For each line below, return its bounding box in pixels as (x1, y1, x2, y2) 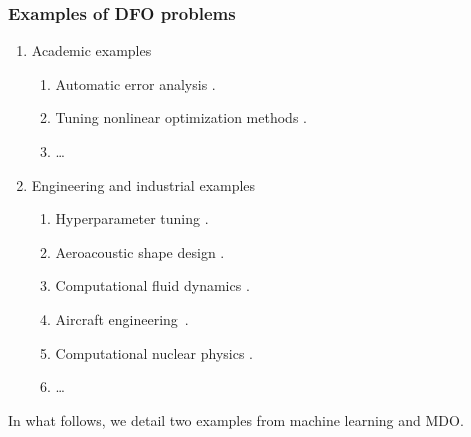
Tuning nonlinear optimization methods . (55, 107, 307, 128)
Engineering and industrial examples (31, 174, 256, 195)
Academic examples (31, 40, 152, 61)
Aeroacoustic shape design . (55, 241, 225, 262)
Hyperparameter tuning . (55, 208, 209, 229)
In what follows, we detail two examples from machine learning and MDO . (8, 409, 464, 430)
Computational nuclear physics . (55, 342, 253, 363)
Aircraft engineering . (55, 308, 189, 329)
